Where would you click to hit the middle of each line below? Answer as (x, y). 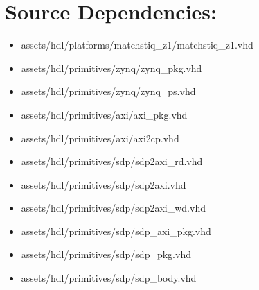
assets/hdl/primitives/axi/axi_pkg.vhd (104, 114)
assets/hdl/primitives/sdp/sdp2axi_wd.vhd (113, 208)
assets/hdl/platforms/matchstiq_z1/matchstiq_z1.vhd (137, 45)
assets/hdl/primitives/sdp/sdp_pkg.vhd (106, 254)
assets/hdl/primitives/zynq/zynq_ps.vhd (108, 91)
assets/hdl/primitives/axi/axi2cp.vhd (100, 138)
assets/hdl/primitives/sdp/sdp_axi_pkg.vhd (116, 231)
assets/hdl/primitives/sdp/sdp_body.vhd (109, 278)
